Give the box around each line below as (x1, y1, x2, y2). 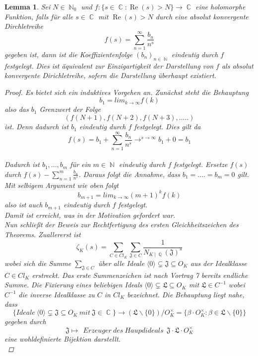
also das (4, 104, 29, 114)
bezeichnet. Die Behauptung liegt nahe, (127, 289, 245, 299)
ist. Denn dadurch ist (4, 121, 69, 132)
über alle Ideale (98, 258, 144, 268)
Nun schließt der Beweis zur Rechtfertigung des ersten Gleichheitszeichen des (4, 219, 239, 230)
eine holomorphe (195, 1, 246, 11)
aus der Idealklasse (190, 258, 247, 268)
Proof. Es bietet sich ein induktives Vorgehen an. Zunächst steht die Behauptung (4, 87, 249, 97)
